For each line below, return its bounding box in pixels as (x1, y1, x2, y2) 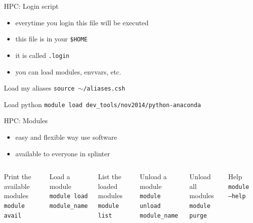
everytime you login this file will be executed (15, 17, 149, 27)
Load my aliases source (4, 83, 75, 93)
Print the (4, 171, 31, 182)
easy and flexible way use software (15, 132, 117, 142)
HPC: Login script (4, 1, 59, 11)
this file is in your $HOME (15, 34, 88, 44)
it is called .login (15, 50, 70, 60)
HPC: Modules (4, 115, 48, 126)
